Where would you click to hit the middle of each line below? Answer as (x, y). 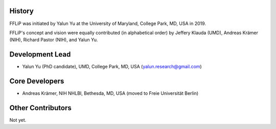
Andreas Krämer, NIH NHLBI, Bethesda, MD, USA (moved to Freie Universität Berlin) (110, 93)
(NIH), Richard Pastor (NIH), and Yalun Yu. (54, 40)
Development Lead (40, 54)
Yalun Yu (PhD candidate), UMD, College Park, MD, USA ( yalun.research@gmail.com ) (112, 67)
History (22, 11)
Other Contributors (40, 108)
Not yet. (18, 120)
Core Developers (37, 81)
